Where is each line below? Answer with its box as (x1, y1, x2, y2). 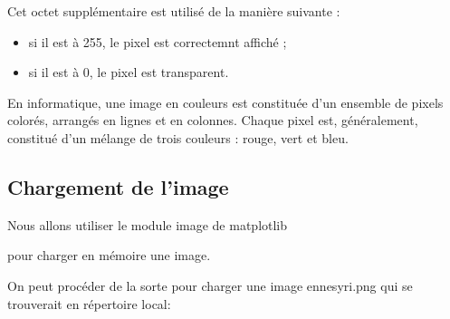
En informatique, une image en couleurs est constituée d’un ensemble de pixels (7, 92, 444, 111)
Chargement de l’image (7, 172, 229, 200)
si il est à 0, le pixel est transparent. (28, 63, 229, 82)
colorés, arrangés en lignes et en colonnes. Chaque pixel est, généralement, (7, 111, 418, 130)
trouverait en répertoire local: (7, 294, 171, 313)
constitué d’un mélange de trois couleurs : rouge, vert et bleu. (7, 128, 349, 147)
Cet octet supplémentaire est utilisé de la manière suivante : (7, 2, 340, 20)
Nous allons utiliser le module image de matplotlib (7, 215, 288, 234)
